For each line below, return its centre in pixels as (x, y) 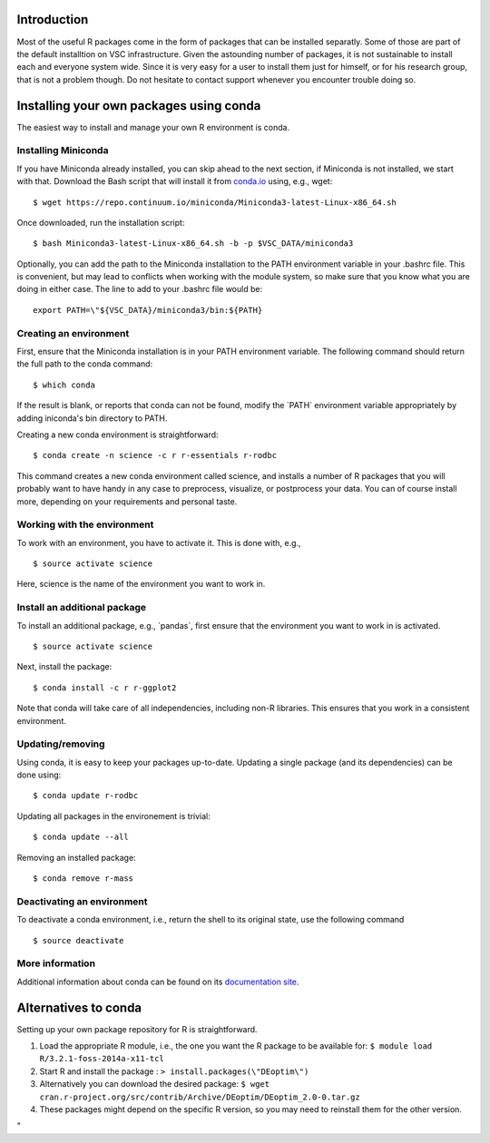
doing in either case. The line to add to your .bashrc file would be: (140, 289)
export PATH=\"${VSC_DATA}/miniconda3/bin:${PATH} (148, 310)
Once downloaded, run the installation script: (101, 222)
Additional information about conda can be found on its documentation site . (158, 982)
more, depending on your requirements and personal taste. (127, 501)
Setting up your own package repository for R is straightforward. (137, 1029)
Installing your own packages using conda (139, 106)
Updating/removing (61, 744)
